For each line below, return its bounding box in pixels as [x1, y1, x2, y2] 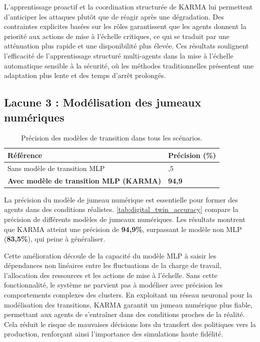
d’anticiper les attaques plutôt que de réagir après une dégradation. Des [4, 11, 224, 21]
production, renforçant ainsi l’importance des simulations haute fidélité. [4, 328, 223, 339]
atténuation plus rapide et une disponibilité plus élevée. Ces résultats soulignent [4, 40, 249, 51]
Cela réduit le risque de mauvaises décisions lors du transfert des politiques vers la [4, 318, 256, 329]
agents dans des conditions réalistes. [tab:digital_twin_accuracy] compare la [4, 204, 238, 214]
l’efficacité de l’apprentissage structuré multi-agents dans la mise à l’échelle [4, 50, 233, 60]
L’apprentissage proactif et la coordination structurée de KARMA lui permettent [4, 1, 253, 11]
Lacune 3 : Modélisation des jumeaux [4, 94, 201, 110]
